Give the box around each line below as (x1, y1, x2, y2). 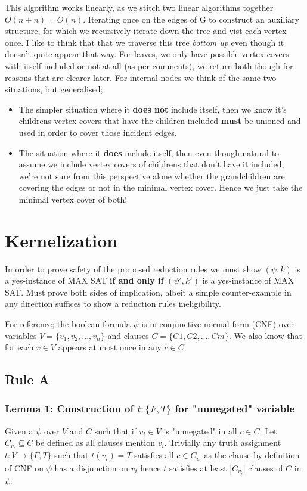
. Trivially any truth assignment (164, 436, 281, 449)
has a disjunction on (54, 461, 129, 474)
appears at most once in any (58, 341, 162, 353)
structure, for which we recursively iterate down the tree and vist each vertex (5, 24, 287, 37)
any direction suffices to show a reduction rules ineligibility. (5, 297, 221, 310)
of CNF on (5, 461, 44, 474)
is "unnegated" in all (163, 424, 237, 437)
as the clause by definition (204, 449, 300, 461)
